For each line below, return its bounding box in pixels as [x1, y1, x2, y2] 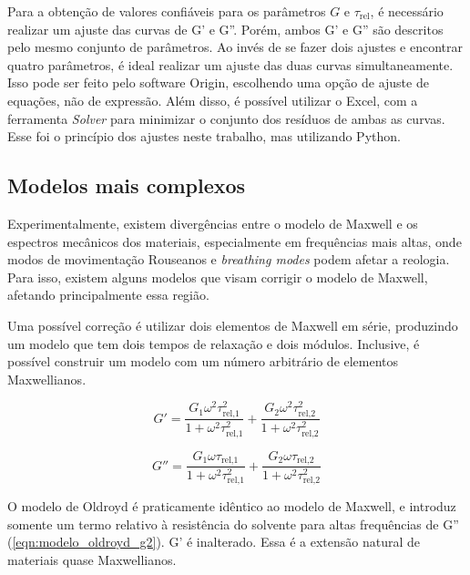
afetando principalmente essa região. [7, 285, 209, 304]
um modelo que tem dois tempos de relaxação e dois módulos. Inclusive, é [7, 334, 420, 353]
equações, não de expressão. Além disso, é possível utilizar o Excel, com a [7, 90, 418, 109]
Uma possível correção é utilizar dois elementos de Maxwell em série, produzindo [7, 315, 458, 334]
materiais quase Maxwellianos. [7, 549, 177, 569]
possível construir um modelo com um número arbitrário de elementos [7, 352, 399, 371]
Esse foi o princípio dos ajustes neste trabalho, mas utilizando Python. [7, 127, 401, 146]
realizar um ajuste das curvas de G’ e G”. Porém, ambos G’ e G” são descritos [7, 19, 444, 38]
